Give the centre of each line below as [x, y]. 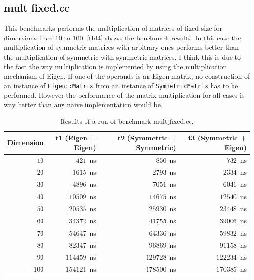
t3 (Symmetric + [217, 138]
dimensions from [29, 37]
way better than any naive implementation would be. [83, 105]
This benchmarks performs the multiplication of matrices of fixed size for [113, 28]
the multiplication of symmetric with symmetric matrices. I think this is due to [123, 56]
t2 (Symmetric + [147, 138]
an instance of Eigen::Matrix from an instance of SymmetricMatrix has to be [121, 85]
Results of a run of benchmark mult [114, 121]
